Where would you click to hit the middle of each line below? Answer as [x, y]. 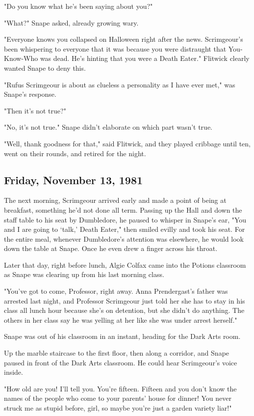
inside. [13, 372]
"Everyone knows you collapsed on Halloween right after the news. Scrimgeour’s [124, 39]
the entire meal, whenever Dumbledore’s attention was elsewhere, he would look [124, 238]
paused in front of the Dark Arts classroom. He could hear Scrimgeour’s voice [121, 362]
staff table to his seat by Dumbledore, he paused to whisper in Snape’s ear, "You [125, 219]
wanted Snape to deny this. [45, 68]
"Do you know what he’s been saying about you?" [78, 6]
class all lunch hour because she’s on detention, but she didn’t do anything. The [124, 310]
